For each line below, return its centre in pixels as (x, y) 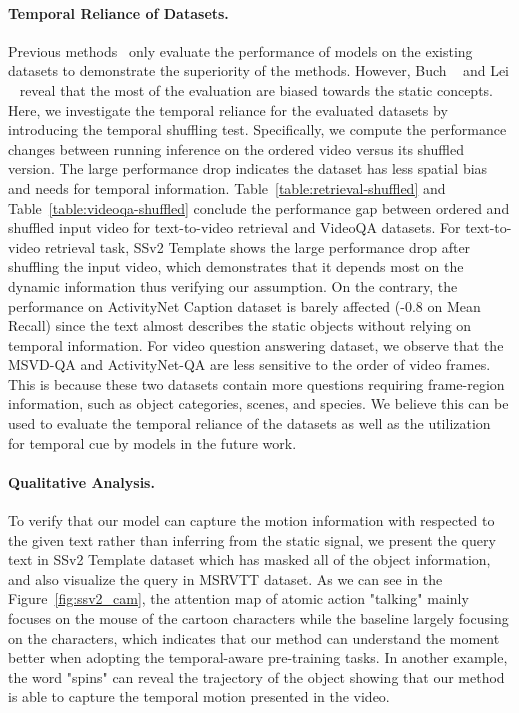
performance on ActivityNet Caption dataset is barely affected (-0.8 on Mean (244, 305)
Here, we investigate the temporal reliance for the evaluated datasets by (228, 109)
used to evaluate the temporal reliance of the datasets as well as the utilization (249, 423)
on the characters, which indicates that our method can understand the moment (254, 637)
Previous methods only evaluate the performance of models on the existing (240, 50)
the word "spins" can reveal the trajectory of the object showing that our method (256, 676)
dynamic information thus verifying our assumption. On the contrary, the (233, 285)
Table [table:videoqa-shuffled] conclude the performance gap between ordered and (259, 207)
